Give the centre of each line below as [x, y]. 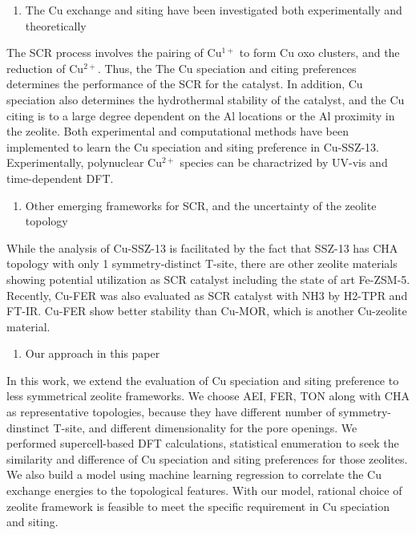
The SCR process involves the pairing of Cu [114, 53]
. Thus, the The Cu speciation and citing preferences [227, 68]
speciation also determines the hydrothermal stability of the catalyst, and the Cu [206, 99]
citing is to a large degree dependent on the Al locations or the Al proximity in [201, 115]
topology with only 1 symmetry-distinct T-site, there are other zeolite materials [202, 263]
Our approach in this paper [93, 353]
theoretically [56, 25]
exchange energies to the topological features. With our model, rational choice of [204, 490]
